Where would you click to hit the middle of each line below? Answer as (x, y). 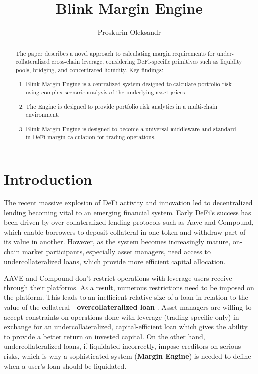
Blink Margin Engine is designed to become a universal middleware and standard (131, 129)
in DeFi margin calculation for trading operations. (91, 137)
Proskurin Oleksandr (129, 32)
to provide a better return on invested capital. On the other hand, (105, 336)
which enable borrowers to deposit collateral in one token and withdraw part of (125, 232)
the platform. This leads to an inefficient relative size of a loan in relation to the (126, 297)
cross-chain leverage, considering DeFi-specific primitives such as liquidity (147, 61)
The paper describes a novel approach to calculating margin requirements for (115, 53)
